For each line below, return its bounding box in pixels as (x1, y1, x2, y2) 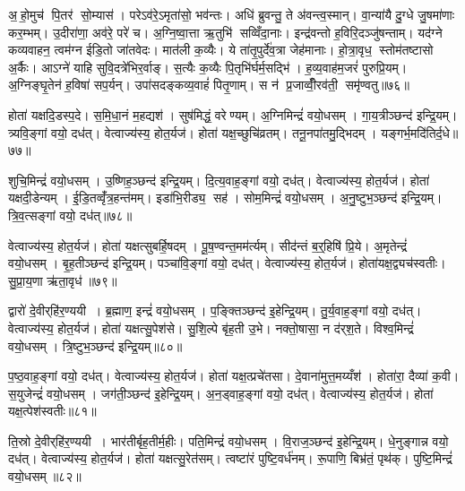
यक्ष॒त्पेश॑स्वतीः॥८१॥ (8, 401, 97, 420)
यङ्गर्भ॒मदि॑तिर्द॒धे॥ (381, 123, 459, 142)
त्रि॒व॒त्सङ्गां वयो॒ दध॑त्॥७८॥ (8, 205, 133, 224)
